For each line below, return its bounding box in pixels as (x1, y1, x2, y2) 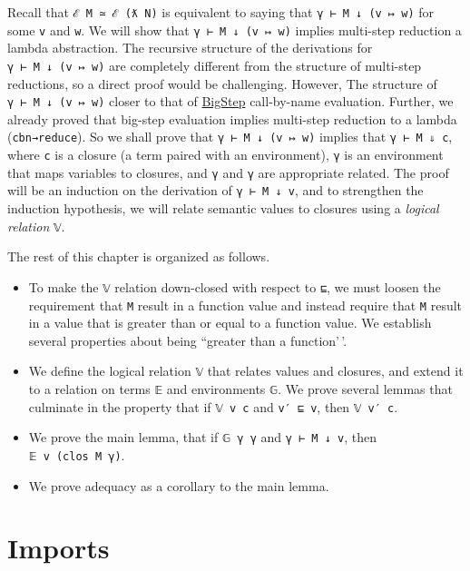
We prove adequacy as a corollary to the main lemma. (28, 476, 329, 495)
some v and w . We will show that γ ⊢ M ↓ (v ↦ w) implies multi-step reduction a (7, 20, 462, 39)
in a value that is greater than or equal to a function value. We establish (28, 313, 432, 332)
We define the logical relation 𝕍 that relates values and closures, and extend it (28, 361, 464, 380)
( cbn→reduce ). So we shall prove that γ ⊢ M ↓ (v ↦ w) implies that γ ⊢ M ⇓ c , (7, 127, 453, 146)
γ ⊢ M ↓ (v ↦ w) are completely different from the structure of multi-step (7, 55, 422, 74)
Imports (7, 529, 110, 566)
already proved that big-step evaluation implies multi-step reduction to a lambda (7, 109, 457, 128)
